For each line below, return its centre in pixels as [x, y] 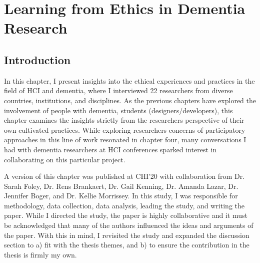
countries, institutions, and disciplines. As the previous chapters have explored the [130, 100]
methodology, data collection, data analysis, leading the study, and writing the [124, 205]
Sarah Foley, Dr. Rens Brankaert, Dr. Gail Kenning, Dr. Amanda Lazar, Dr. [121, 186]
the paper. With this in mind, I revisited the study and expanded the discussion [127, 235]
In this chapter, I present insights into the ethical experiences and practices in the [129, 80]
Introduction [37, 59]
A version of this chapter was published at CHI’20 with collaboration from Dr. [124, 176]
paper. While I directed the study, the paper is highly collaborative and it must [126, 215]
